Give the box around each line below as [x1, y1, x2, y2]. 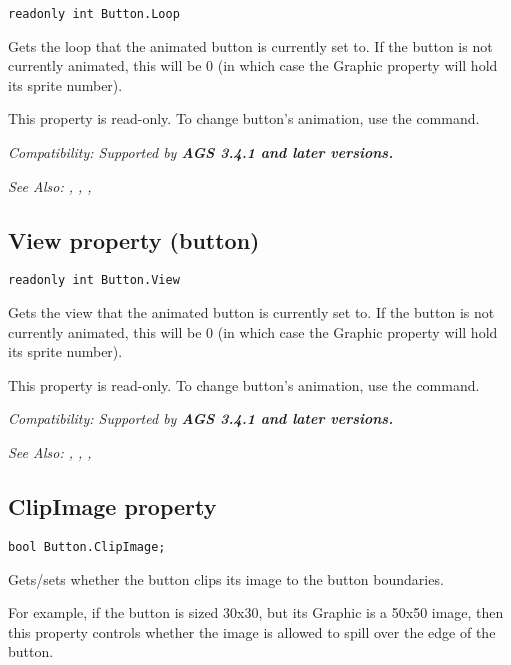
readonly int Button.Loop [8, 7, 180, 21]
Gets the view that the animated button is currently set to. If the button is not [8, 302, 495, 323]
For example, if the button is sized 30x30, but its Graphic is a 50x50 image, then [8, 602, 504, 623]
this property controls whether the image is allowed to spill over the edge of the [8, 621, 496, 642]
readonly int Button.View [8, 273, 180, 288]
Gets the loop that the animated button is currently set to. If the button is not [8, 35, 493, 56]
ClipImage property [8, 491, 217, 522]
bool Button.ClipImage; [8, 539, 166, 554]
